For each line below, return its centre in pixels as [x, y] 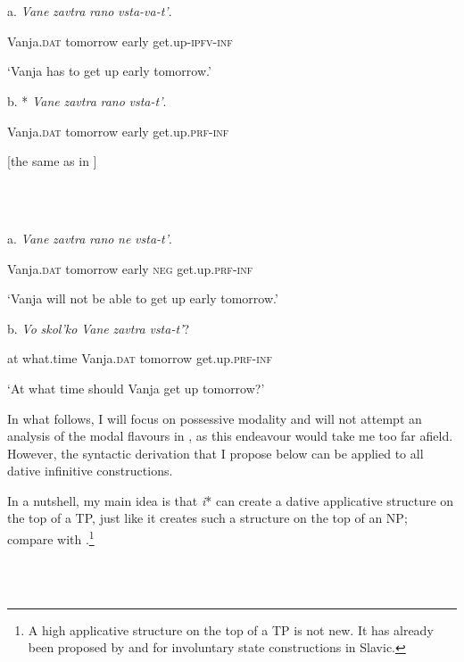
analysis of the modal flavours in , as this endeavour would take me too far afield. [230, 436]
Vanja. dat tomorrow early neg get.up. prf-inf [130, 268]
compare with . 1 [51, 538]
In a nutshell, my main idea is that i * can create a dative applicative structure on [231, 500]
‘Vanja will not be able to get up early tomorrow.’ [143, 298]
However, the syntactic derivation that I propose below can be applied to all [215, 453]
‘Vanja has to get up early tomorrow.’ [109, 71]
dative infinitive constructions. [90, 471]
